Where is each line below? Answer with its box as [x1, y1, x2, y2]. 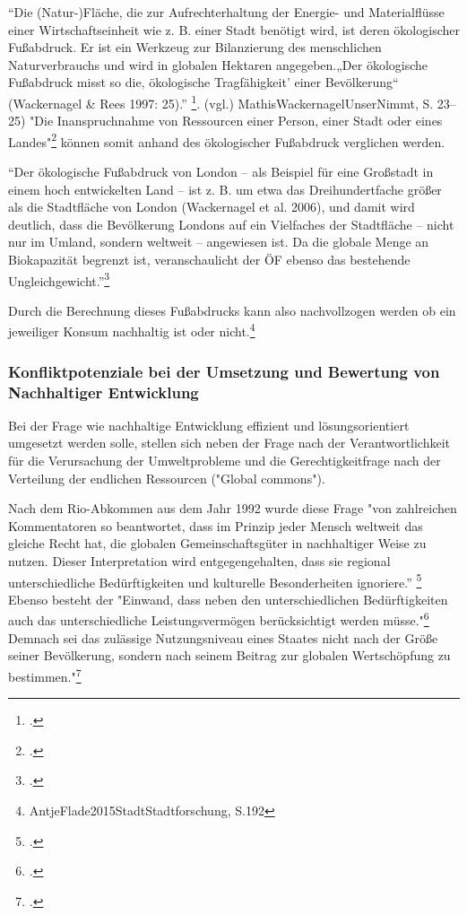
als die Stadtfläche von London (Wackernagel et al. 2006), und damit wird [8, 197, 415, 216]
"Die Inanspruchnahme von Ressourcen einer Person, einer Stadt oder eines [30, 111, 443, 130]
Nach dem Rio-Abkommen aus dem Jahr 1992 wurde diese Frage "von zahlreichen [8, 499, 457, 518]
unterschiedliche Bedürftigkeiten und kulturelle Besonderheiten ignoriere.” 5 [8, 570, 422, 591]
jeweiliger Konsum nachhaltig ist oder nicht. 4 [8, 319, 255, 341]
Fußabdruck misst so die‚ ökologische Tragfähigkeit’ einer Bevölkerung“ [8, 73, 399, 91]
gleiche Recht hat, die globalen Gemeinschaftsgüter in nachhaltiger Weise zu [8, 534, 427, 553]
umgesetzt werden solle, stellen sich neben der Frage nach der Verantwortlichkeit [8, 433, 451, 452]
